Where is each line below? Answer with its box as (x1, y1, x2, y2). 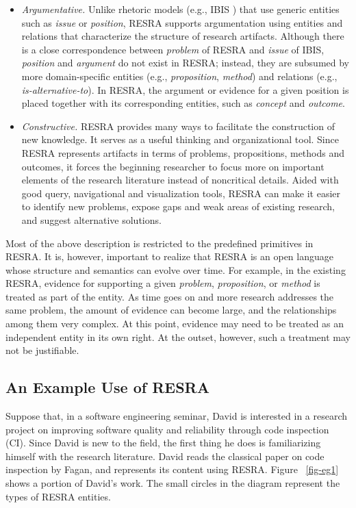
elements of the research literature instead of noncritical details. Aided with (21, 173, 339, 187)
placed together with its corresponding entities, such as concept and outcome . (21, 96, 345, 110)
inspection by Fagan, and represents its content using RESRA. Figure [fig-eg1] (5, 462, 339, 477)
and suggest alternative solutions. (21, 212, 162, 227)
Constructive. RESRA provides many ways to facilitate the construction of (21, 118, 335, 133)
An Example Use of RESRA (5, 377, 209, 398)
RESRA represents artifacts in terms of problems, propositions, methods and (21, 145, 345, 160)
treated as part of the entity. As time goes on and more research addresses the (5, 289, 334, 303)
